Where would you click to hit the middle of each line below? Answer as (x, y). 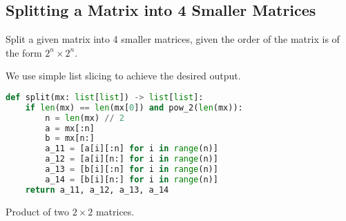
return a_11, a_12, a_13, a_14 (97, 190)
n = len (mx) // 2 (85, 118)
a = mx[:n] (70, 128)
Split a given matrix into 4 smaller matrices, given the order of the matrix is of (173, 39)
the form (24, 52)
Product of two (38, 211)
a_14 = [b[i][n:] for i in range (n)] (132, 179)
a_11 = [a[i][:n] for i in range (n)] (132, 149)
